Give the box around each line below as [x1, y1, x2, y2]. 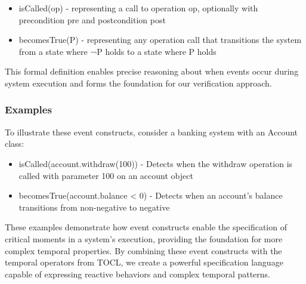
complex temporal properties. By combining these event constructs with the [5, 244, 282, 257]
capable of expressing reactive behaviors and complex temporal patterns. [5, 267, 271, 280]
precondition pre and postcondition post [18, 13, 166, 26]
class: [5, 137, 24, 150]
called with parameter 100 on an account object [18, 169, 193, 181]
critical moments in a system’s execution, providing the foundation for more [5, 232, 283, 245]
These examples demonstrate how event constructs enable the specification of [5, 221, 287, 233]
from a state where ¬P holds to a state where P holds [18, 45, 217, 57]
